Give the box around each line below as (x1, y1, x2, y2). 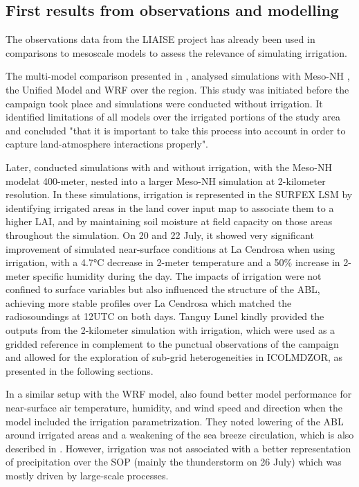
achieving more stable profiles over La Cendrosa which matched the (6, 295, 292, 310)
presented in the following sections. (6, 363, 154, 378)
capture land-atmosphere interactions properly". (6, 136, 209, 151)
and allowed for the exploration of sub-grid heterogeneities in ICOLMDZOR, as (6, 350, 343, 364)
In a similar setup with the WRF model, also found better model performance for (6, 387, 352, 401)
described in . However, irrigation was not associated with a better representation (6, 441, 351, 455)
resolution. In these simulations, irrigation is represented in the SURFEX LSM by (6, 187, 353, 202)
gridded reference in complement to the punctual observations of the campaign (6, 336, 339, 351)
